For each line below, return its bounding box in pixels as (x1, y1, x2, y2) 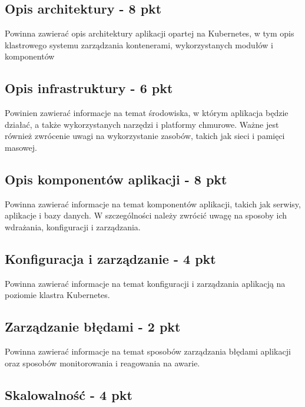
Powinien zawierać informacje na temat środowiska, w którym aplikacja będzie (5, 107, 289, 119)
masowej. (5, 141, 37, 153)
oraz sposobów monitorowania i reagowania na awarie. (5, 356, 200, 369)
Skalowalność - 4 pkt (5, 385, 132, 403)
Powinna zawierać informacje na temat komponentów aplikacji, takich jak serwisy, (5, 197, 301, 210)
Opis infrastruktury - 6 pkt (5, 79, 173, 97)
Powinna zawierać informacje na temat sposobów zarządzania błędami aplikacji (5, 345, 291, 358)
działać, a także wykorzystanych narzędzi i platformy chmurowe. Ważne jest (5, 118, 279, 130)
